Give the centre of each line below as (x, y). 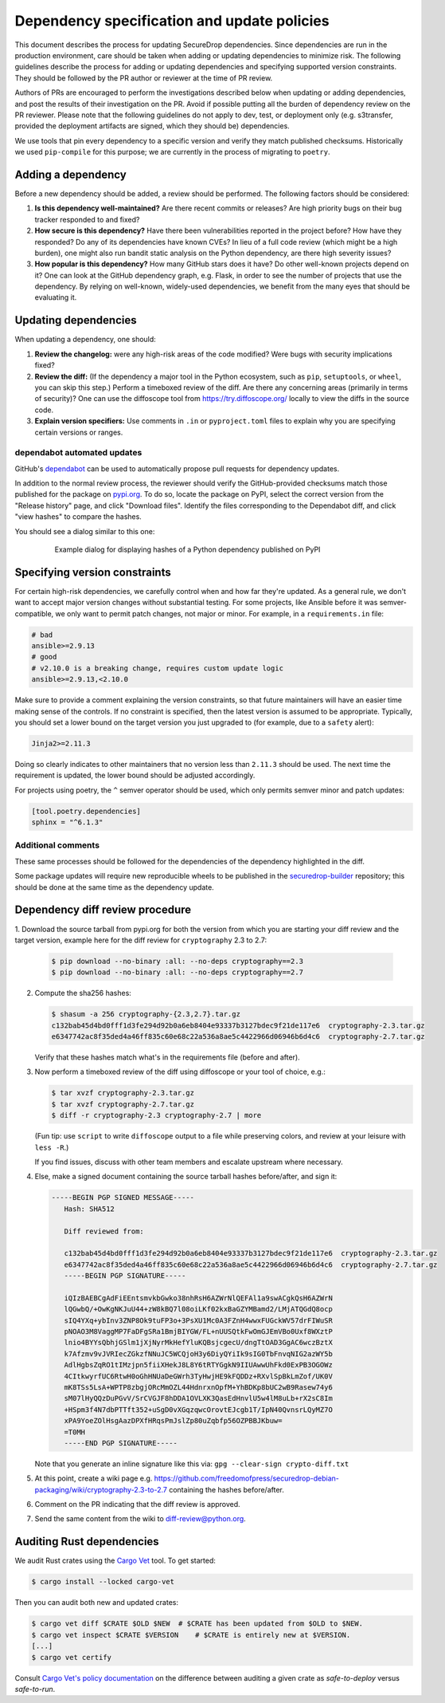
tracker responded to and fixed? (87, 219)
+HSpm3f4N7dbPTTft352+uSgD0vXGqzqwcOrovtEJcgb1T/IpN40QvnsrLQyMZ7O (199, 1410)
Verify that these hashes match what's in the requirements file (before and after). (167, 1057)
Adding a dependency (70, 174)
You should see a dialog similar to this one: (85, 531)
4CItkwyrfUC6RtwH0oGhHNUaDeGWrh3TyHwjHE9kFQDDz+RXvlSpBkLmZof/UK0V (199, 1376)
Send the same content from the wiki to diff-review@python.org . (140, 1519)
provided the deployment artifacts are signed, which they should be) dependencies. (152, 126)
